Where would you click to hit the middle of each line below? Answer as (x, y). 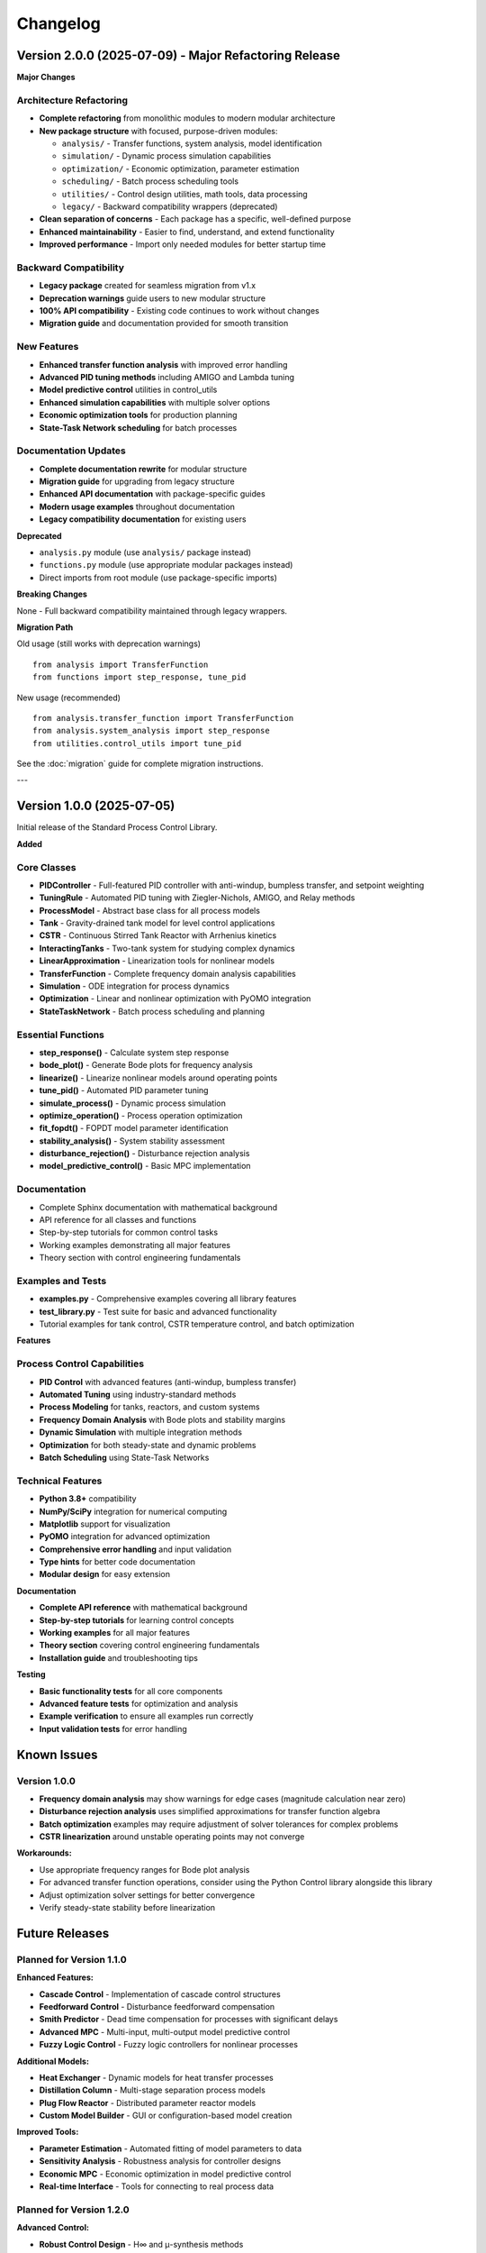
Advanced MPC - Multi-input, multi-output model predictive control (165, 2031)
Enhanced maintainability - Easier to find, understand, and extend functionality (187, 232)
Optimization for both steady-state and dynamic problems (148, 1445)
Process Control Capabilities (80, 1364)
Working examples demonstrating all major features (135, 1245)
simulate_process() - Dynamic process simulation (133, 1103)
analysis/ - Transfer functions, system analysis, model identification (192, 143)
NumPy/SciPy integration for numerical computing (133, 1511)
